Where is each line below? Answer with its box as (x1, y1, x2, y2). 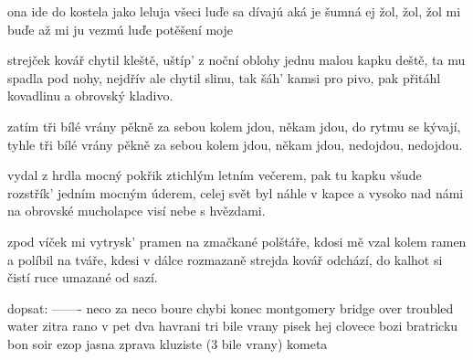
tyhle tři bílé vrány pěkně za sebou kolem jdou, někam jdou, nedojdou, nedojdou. (7, 134, 463, 154)
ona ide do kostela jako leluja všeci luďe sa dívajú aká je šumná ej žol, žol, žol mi (7, 2, 461, 20)
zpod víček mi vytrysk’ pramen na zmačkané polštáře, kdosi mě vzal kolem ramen (7, 231, 467, 250)
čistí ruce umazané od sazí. (7, 268, 158, 287)
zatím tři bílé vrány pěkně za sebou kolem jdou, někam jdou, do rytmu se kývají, (7, 116, 461, 135)
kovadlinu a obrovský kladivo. (7, 86, 173, 105)
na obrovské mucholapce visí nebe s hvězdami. (7, 201, 266, 220)
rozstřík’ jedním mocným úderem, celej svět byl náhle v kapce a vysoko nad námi (7, 183, 464, 202)
